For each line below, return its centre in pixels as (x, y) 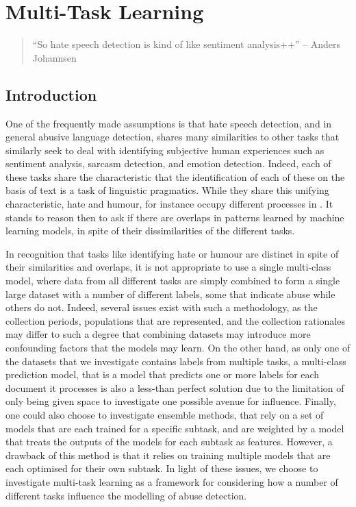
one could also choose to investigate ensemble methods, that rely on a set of (165, 414)
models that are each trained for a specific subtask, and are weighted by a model (175, 428)
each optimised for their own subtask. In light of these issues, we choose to (162, 468)
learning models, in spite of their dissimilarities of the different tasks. (150, 231)
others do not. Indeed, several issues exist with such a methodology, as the (162, 307)
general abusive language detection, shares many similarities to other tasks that (173, 137)
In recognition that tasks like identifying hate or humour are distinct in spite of (172, 253)
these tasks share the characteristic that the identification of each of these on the (175, 176)
